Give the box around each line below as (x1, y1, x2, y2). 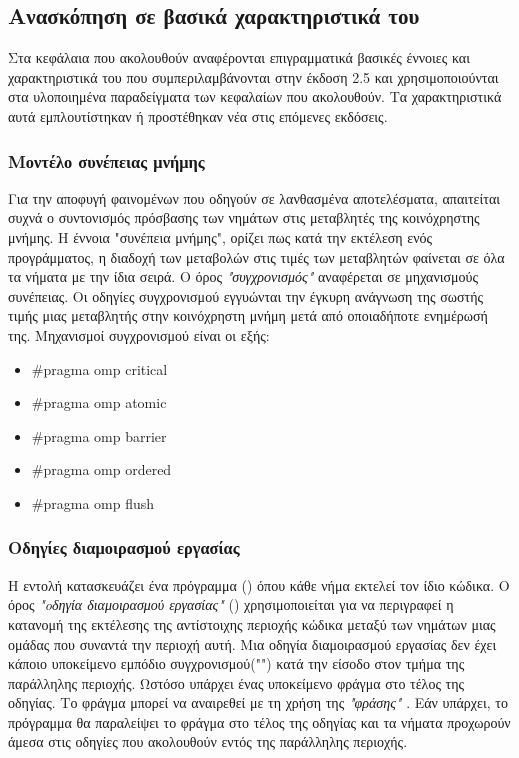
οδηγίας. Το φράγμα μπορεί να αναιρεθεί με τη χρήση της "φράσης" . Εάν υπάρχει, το (8, 692, 508, 713)
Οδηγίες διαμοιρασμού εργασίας (8, 535, 240, 560)
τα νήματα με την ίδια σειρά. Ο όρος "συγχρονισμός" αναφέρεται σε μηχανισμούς (8, 266, 479, 287)
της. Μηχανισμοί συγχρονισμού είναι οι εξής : (8, 324, 270, 345)
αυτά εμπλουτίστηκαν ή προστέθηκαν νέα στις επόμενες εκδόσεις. (8, 105, 388, 126)
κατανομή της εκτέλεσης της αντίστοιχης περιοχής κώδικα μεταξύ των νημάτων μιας (8, 613, 496, 634)
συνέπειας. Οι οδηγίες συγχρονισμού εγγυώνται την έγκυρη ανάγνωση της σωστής (8, 285, 484, 306)
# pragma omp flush (31, 492, 155, 513)
